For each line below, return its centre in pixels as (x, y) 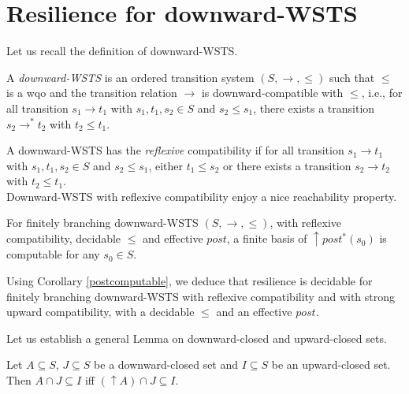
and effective (173, 238)
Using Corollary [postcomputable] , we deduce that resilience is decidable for (190, 280)
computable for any (53, 254)
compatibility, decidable (64, 238)
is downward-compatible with (272, 93)
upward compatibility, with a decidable (100, 312)
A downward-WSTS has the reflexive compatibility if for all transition (175, 150)
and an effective (254, 312)
